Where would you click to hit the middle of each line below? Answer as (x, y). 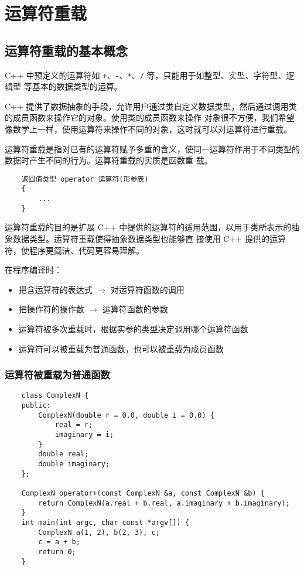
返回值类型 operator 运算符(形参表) (85, 179)
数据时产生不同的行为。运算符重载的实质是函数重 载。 (109, 160)
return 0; (57, 552)
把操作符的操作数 (51, 309)
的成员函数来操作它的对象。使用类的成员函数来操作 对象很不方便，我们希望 (150, 117)
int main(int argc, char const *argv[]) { (105, 522)
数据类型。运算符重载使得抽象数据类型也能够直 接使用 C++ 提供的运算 (149, 239)
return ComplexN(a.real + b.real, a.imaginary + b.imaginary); (164, 503)
